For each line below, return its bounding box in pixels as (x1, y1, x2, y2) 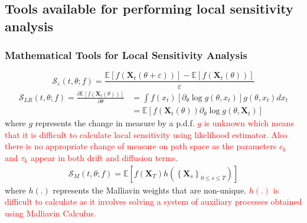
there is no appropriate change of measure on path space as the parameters (5, 140, 277, 152)
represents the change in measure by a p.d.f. (35, 117, 195, 129)
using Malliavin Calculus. (5, 206, 96, 219)
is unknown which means (204, 117, 294, 129)
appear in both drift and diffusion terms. (30, 151, 178, 163)
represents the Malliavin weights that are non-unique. (53, 183, 247, 196)
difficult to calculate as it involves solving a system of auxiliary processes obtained (5, 195, 302, 208)
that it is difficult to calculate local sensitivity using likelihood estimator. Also (5, 128, 288, 140)
